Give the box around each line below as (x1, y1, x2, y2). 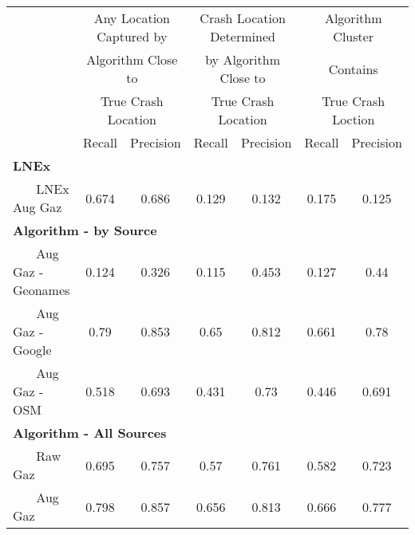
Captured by (97, 27, 168, 45)
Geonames (13, 281, 70, 299)
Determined (210, 27, 275, 45)
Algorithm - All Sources (13, 423, 167, 442)
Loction (332, 110, 375, 128)
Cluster (333, 27, 374, 45)
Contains (328, 59, 378, 78)
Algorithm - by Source (13, 221, 157, 239)
